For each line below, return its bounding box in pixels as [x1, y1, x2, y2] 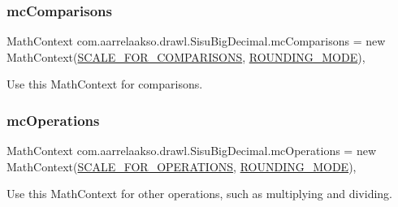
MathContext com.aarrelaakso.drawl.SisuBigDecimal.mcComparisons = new [6, 32, 386, 50]
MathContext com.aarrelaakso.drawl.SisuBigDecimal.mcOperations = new [6, 142, 377, 159]
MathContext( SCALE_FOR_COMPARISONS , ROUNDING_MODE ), [6, 48, 366, 65]
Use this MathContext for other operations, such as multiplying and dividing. [6, 185, 393, 202]
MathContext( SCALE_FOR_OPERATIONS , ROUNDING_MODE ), [6, 157, 357, 175]
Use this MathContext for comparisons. [6, 75, 203, 93]
